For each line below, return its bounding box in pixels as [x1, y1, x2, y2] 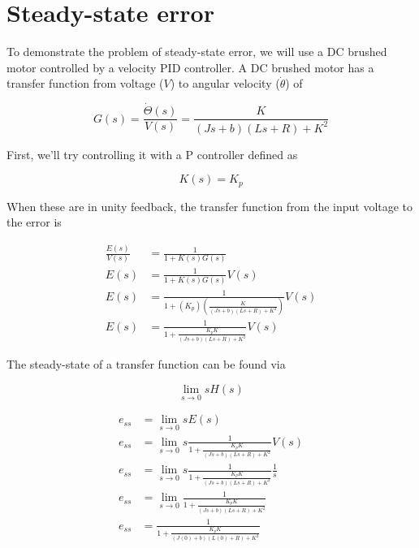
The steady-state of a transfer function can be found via [6, 356, 286, 373]
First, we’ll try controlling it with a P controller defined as [6, 145, 298, 162]
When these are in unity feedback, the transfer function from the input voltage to [6, 197, 413, 214]
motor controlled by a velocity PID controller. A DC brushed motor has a [6, 58, 374, 76]
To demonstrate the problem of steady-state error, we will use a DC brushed [6, 43, 387, 60]
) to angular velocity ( [170, 75, 280, 92]
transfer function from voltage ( [6, 75, 164, 92]
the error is [6, 214, 62, 231]
